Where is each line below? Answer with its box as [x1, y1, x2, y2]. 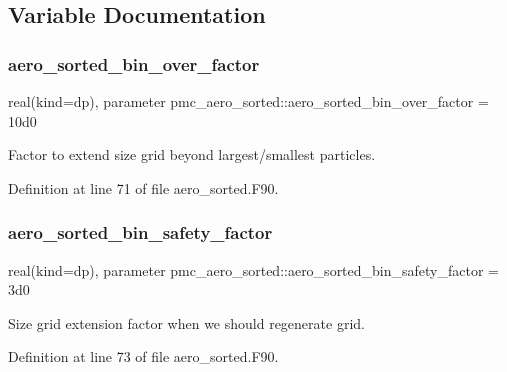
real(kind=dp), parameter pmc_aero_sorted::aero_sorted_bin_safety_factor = [8, 259, 499, 280]
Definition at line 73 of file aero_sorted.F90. [8, 346, 279, 367]
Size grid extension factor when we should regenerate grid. [8, 312, 365, 333]
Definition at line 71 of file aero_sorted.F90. [8, 177, 279, 198]
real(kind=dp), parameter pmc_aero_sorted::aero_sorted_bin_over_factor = [8, 91, 489, 111]
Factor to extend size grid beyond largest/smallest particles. [8, 144, 376, 165]
